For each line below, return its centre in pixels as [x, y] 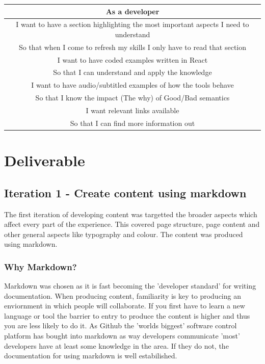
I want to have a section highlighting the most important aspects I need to [132, 24]
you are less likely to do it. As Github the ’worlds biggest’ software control [121, 326]
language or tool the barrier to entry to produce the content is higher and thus [127, 315]
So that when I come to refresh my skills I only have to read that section [132, 47]
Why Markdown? [41, 266]
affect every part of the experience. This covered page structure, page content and [132, 224]
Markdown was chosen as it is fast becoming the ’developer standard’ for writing [130, 286]
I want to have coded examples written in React [132, 59]
